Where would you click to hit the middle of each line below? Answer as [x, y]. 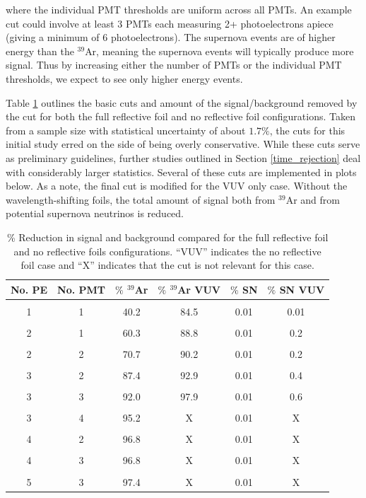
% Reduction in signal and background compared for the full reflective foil [167, 237]
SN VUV [302, 289]
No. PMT [82, 289]
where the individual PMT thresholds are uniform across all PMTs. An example [179, 9]
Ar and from [313, 199]
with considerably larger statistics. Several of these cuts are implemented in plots [181, 172]
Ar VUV [199, 289]
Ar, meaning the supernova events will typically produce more [219, 51]
